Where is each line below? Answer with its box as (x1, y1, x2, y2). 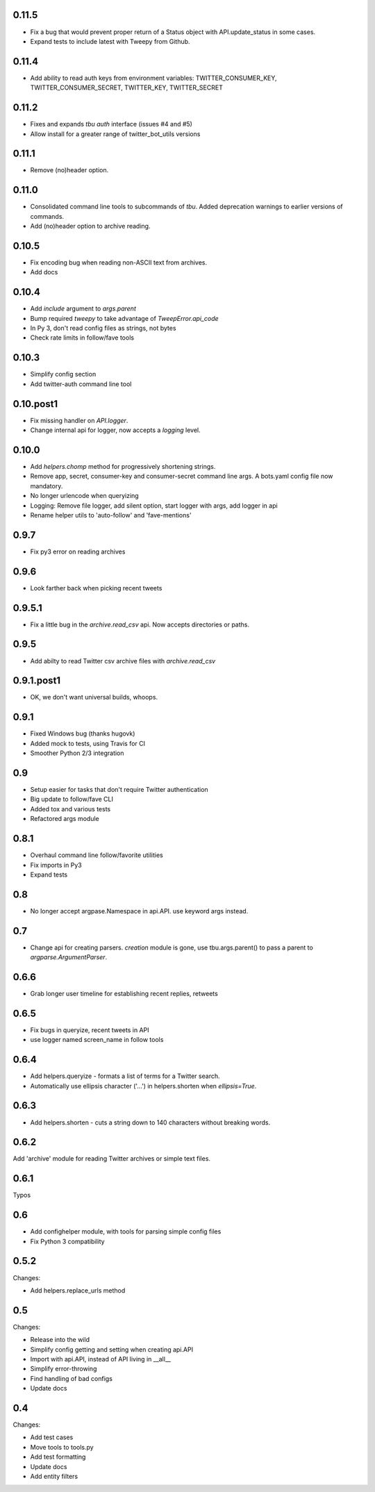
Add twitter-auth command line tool (30, 379, 132, 388)
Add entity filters (30, 1473, 78, 1481)
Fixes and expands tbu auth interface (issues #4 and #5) (30, 120, 192, 129)
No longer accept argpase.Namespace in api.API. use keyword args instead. (30, 906, 249, 915)
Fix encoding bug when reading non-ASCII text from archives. (30, 258, 208, 267)
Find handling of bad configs (30, 1374, 112, 1382)
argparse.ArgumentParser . (30, 953, 108, 961)
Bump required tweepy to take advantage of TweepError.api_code (30, 314, 219, 322)
